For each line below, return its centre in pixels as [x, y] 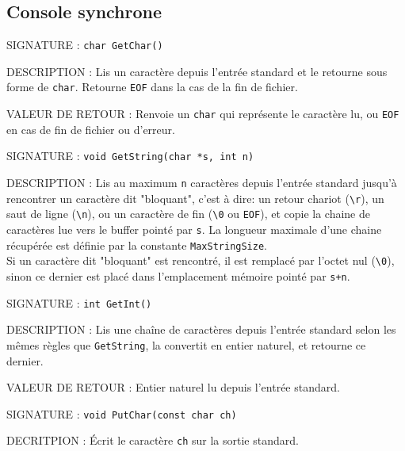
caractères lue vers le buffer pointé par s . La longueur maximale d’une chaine [194, 229]
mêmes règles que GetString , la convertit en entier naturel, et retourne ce [186, 344]
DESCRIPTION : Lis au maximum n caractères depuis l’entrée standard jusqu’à [202, 183]
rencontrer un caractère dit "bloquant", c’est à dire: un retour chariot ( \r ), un [195, 198]
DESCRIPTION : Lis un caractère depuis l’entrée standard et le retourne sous [197, 71]
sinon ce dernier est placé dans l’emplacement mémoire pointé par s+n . [178, 275]
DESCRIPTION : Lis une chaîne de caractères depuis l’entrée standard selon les [201, 329]
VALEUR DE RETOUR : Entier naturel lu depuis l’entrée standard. [173, 387]
